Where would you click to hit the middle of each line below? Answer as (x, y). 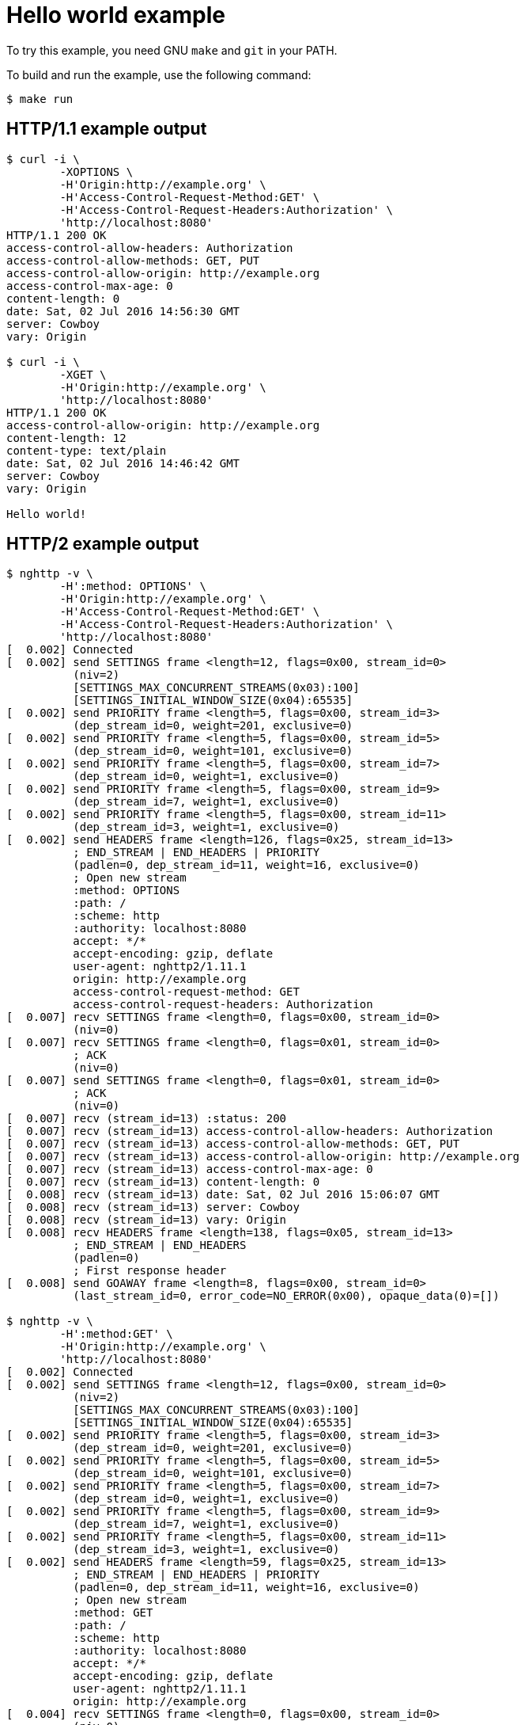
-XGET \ (83, 374)
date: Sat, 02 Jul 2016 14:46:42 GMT (123, 463)
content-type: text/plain (87, 450)
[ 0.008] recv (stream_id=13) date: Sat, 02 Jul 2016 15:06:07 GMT (223, 1195)
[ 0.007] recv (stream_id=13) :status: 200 (147, 1119)
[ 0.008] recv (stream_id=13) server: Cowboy (153, 1207)
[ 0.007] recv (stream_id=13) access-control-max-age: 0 (190, 1169)
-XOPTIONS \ (96, 171)
